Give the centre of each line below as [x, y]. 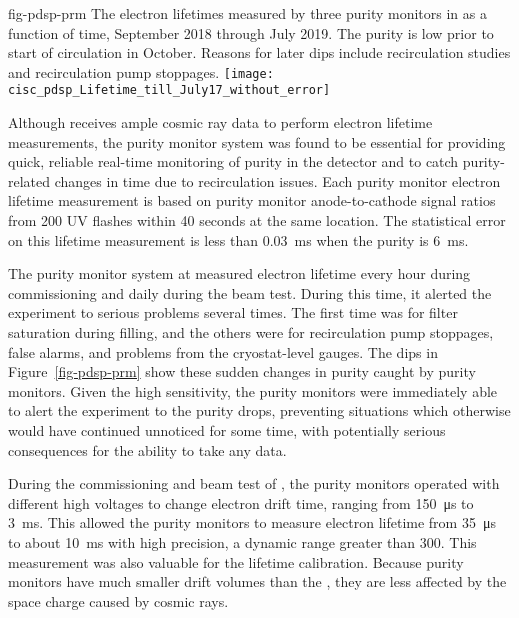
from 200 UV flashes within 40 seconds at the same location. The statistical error [257, 220]
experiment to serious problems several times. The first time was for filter [233, 312]
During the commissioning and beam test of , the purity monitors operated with [254, 483]
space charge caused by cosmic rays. [118, 600]
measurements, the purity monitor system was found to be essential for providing [257, 141]
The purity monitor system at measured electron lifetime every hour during [239, 273]
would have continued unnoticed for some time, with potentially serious [227, 430]
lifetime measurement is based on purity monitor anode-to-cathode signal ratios [252, 200]
